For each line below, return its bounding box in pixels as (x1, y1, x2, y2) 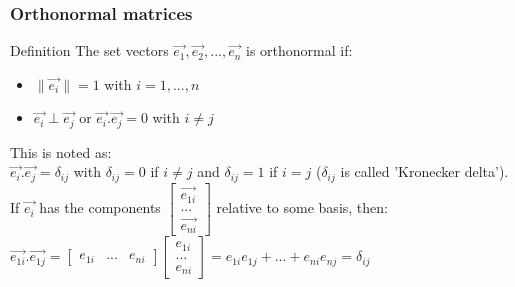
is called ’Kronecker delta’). (340, 161, 509, 182)
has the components (39, 197, 161, 218)
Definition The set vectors (10, 40, 169, 61)
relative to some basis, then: (216, 197, 388, 218)
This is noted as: (10, 141, 112, 162)
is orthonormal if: (246, 40, 353, 61)
